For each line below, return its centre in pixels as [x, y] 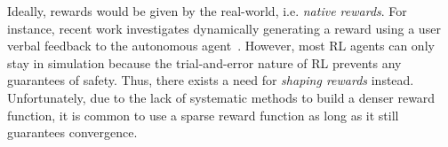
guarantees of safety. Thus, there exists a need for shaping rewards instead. [211, 80]
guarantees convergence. [72, 132]
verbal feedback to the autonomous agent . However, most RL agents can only [221, 46]
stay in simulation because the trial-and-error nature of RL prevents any [204, 62]
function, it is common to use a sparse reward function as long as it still [203, 115]
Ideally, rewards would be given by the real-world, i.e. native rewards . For [207, 11]
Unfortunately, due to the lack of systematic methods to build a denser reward [221, 97]
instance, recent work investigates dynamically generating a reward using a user [224, 28]
